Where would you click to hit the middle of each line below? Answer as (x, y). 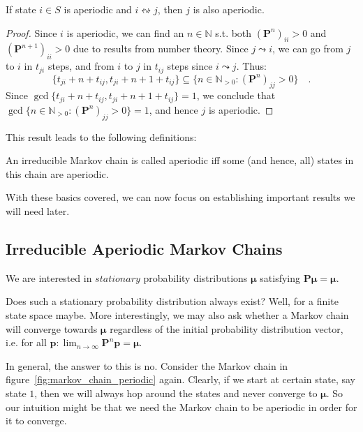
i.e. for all (26, 342)
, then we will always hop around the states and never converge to (176, 393)
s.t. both (234, 32)
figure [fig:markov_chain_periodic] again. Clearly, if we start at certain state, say (181, 379)
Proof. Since (31, 32)
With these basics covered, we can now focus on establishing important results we (180, 197)
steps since (190, 66)
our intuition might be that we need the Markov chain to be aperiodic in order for (181, 407)
